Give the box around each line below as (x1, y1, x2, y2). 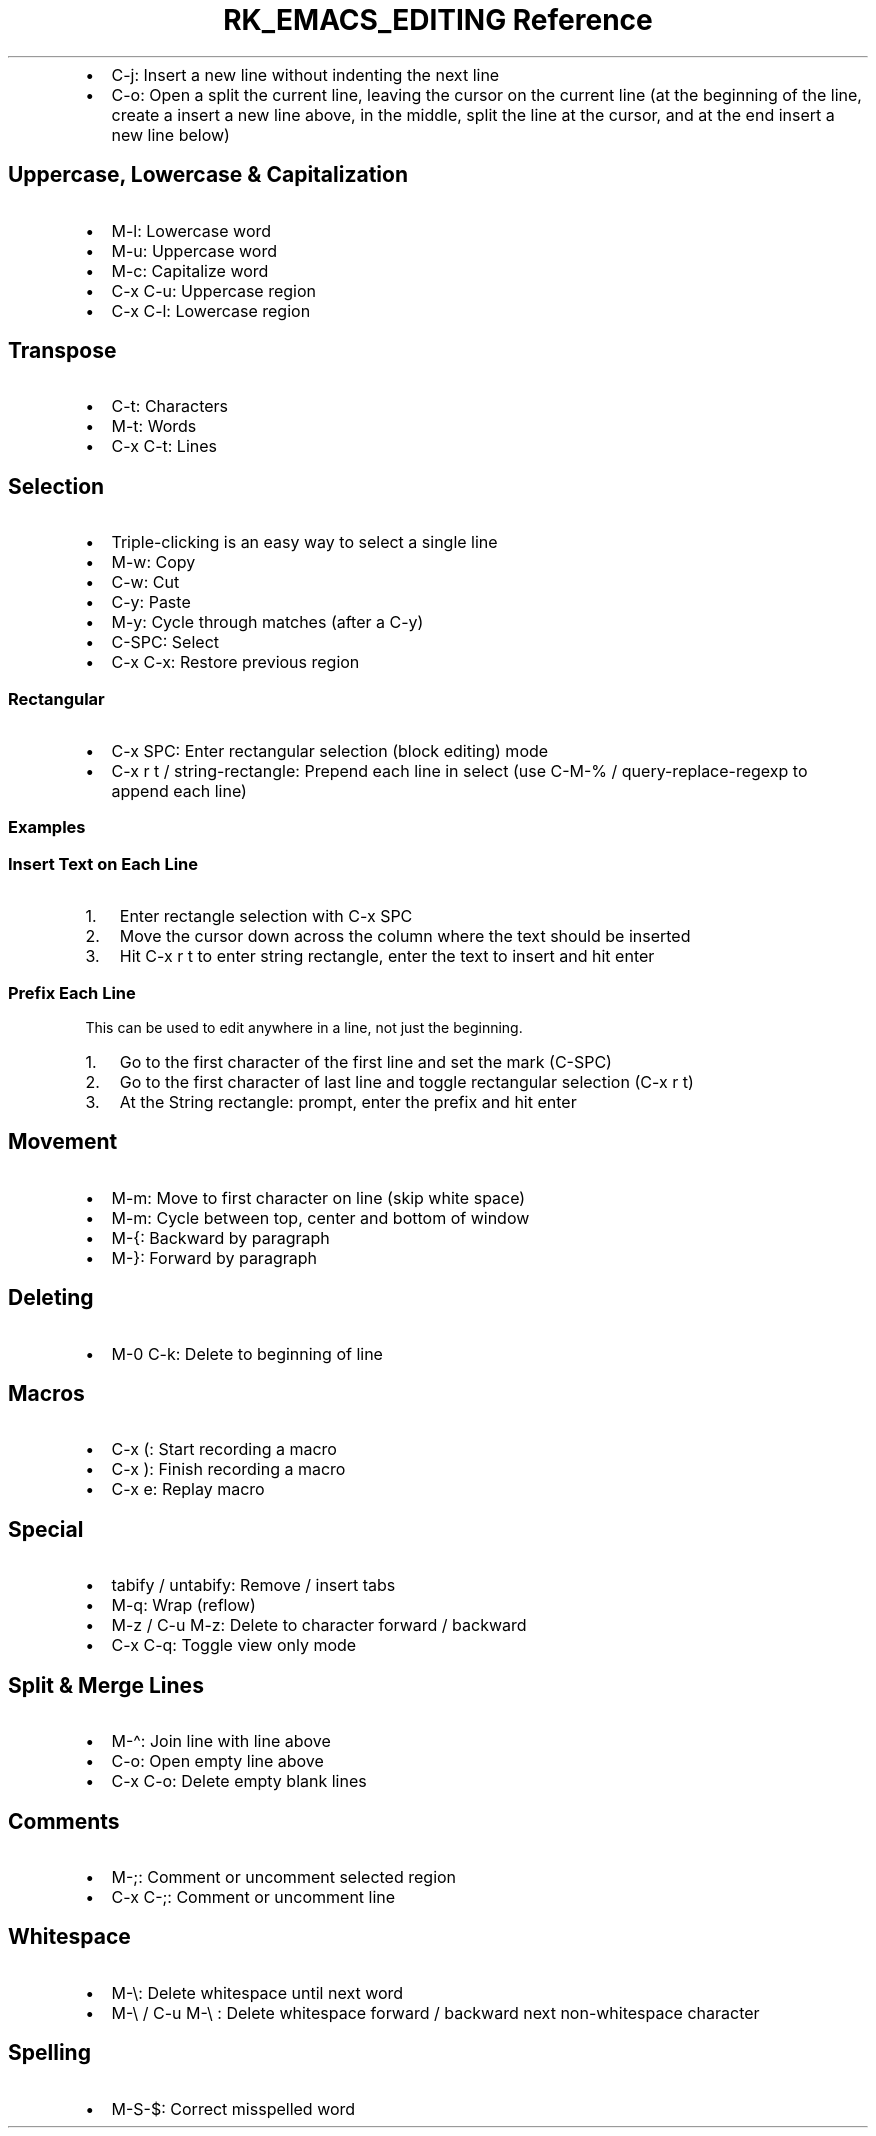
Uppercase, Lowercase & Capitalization (8, 162, 408, 188)
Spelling (8, 2040, 91, 2066)
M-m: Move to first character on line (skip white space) (111, 1187, 526, 1208)
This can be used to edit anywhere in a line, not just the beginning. (85, 1018, 523, 1036)
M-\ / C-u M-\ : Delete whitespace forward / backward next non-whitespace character (111, 2002, 760, 2023)
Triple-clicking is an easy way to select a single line (111, 532, 498, 553)
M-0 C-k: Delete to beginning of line (111, 1343, 383, 1364)
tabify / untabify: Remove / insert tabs (111, 1575, 396, 1596)
